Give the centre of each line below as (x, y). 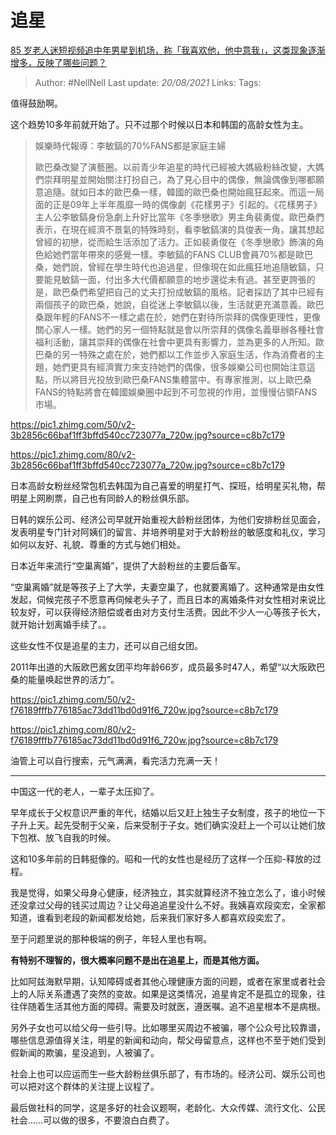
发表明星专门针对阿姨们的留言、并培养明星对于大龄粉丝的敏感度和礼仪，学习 (168, 532)
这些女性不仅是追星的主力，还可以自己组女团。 (106, 645)
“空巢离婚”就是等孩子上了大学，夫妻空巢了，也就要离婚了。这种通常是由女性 (167, 587)
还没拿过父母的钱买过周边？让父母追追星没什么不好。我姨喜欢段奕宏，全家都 (168, 905)
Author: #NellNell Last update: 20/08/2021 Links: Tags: (148, 82)
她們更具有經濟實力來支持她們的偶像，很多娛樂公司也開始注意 (179, 367)
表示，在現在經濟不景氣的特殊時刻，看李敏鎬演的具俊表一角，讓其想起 (179, 229)
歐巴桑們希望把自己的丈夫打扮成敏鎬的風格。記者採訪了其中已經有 (188, 292)
